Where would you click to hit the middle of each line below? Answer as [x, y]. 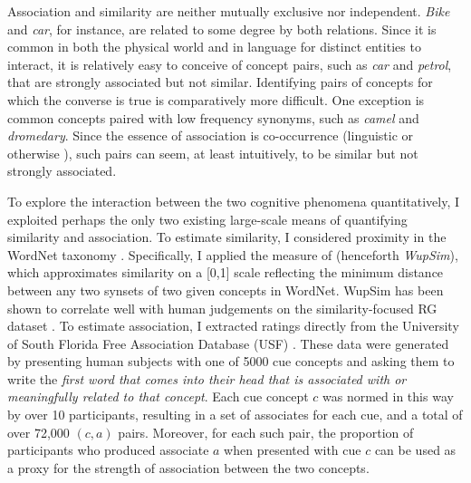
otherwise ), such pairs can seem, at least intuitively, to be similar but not [213, 153]
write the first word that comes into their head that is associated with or [207, 378]
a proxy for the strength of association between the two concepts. [188, 467]
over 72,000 [38, 432]
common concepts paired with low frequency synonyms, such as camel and [213, 117]
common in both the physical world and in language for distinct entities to [214, 47]
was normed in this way [388, 396]
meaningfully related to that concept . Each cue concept [158, 396]
